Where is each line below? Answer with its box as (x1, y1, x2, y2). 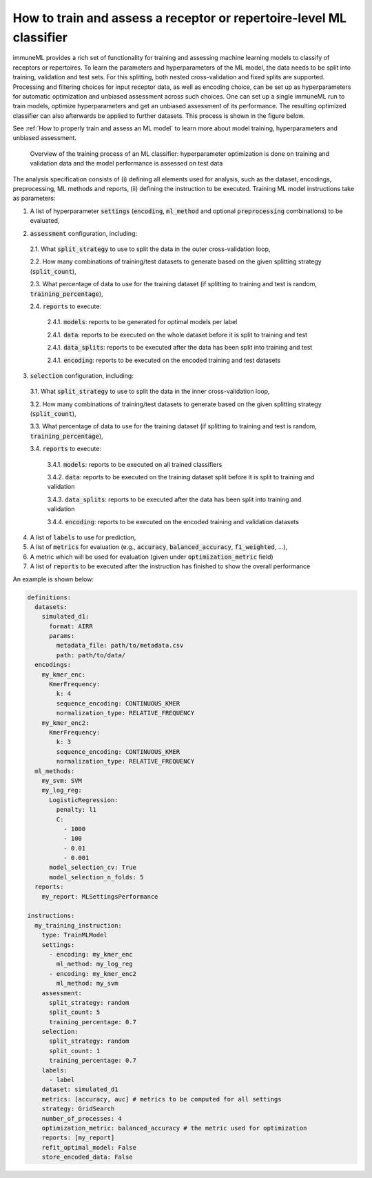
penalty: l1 (56, 806, 96, 814)
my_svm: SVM (41, 777, 83, 784)
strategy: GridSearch (41, 1105, 115, 1113)
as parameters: (12, 194, 56, 203)
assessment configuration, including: (30, 229, 138, 237)
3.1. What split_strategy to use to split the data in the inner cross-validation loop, (30, 387, 270, 396)
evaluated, (30, 217, 60, 225)
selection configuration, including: (30, 371, 134, 379)
